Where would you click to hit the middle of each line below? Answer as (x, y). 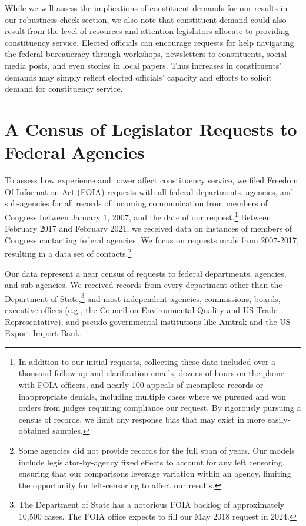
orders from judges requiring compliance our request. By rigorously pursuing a (160, 408)
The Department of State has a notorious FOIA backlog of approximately (152, 505)
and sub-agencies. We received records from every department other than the (144, 285)
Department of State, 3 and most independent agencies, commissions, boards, (143, 297)
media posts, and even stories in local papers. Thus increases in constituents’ (143, 65)
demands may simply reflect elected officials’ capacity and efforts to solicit (138, 77)
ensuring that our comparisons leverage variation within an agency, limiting (155, 473)
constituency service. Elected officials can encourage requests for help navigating (149, 42)
